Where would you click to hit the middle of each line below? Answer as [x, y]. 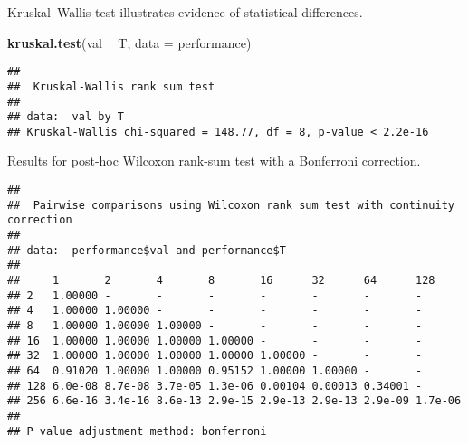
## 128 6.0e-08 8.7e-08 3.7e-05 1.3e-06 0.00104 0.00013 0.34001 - [215, 386]
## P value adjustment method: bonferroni [137, 431]
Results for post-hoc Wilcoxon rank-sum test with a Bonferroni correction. [214, 161]
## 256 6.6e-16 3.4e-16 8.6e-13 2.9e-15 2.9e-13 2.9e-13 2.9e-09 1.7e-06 [234, 401]
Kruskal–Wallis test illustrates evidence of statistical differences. [185, 12]
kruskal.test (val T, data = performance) [129, 42]
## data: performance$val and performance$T [147, 250]
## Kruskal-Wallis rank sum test [111, 86]
